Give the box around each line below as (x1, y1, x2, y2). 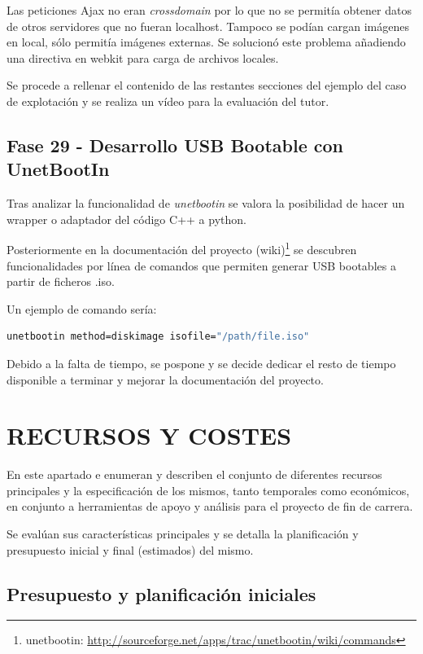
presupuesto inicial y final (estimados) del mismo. (7, 541, 254, 558)
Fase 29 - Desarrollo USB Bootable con (7, 132, 344, 157)
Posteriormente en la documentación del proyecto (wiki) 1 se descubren (7, 239, 357, 257)
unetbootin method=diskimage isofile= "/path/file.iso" (7, 331, 310, 343)
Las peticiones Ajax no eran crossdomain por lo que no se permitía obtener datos (7, 2, 412, 18)
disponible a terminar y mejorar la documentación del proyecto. (7, 371, 324, 388)
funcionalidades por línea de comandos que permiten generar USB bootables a (7, 257, 396, 274)
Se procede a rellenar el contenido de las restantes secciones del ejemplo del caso (7, 77, 407, 94)
